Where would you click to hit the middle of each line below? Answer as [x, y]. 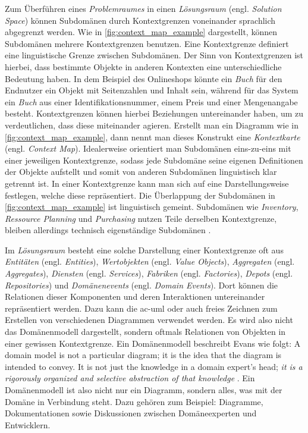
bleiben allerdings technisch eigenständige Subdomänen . [108, 230]
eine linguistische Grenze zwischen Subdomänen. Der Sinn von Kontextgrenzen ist [154, 55]
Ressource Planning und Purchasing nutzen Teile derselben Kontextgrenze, [141, 218]
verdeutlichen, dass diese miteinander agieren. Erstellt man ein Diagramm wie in [152, 125]
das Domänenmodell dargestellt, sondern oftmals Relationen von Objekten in [145, 332]
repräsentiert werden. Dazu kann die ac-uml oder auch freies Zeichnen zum [141, 308]
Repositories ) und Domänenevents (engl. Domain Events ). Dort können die [142, 285]
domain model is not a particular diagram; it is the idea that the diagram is [143, 355]
